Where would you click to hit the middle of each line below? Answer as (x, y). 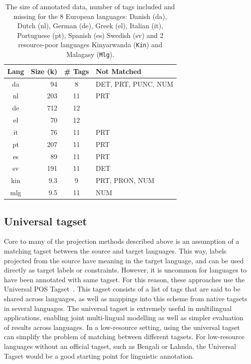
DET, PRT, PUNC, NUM (134, 83)
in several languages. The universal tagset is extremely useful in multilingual (118, 308)
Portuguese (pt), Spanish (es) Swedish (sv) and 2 (90, 35)
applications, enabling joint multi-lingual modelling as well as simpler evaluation (124, 318)
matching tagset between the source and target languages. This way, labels (115, 251)
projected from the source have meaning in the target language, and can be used (124, 260)
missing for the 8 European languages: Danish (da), (90, 16)
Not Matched (118, 71)
